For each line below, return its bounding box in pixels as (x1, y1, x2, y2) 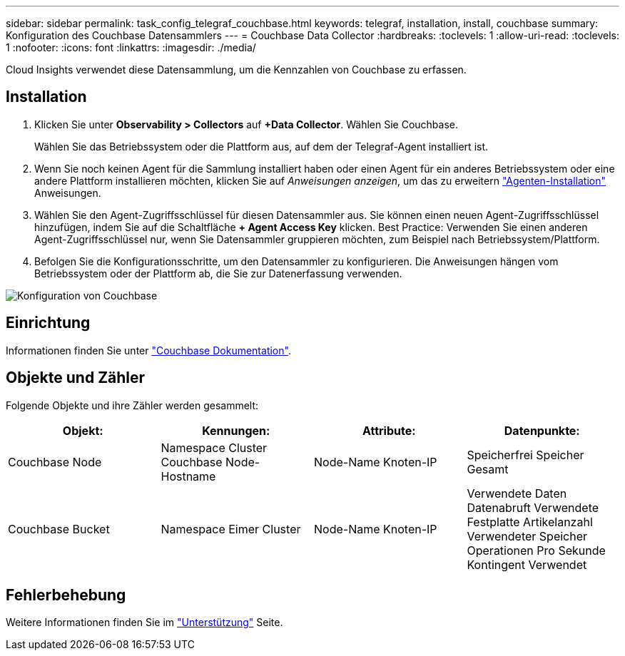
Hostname (161, 468, 216, 483)
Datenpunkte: (504, 423, 580, 438)
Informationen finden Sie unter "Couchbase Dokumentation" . (6, 344, 291, 357)
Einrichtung (6, 314, 91, 332)
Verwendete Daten (467, 486, 567, 501)
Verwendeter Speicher (467, 528, 588, 543)
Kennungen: (202, 423, 270, 438)
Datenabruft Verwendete (467, 500, 599, 515)
